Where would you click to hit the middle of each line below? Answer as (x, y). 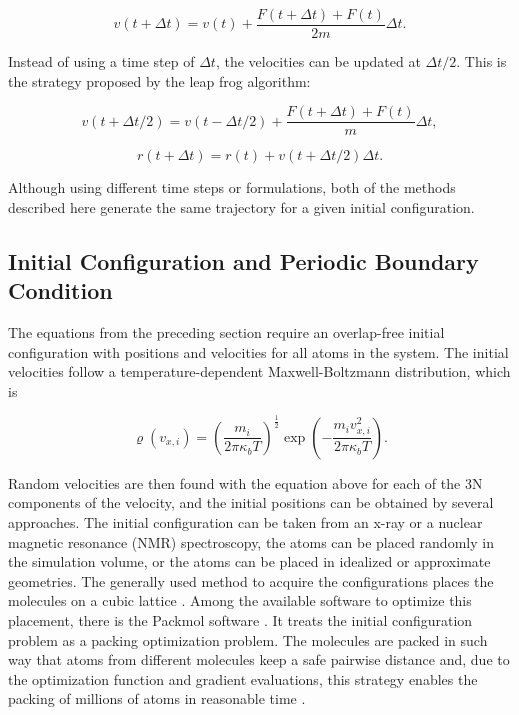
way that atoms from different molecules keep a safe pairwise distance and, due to (259, 659)
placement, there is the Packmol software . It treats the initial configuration (240, 619)
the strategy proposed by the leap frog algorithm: (159, 80)
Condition (60, 290)
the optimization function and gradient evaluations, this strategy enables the (243, 678)
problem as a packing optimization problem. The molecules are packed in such (248, 639)
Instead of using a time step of (101, 61)
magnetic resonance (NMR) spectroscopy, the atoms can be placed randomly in (251, 541)
